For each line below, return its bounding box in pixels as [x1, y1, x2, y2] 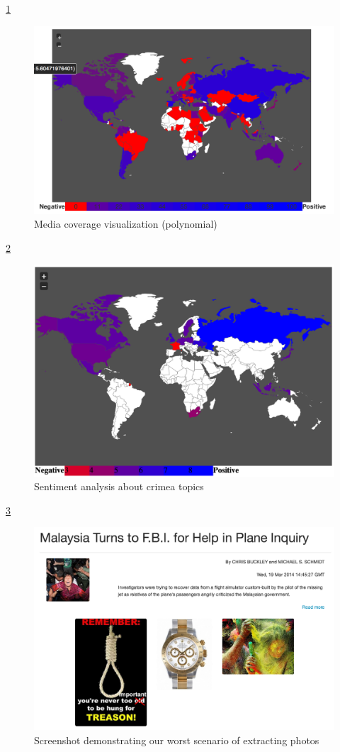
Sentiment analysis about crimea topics [34, 479, 204, 494]
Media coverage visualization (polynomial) [34, 216, 217, 231]
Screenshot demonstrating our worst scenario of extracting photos [34, 732, 319, 747]
